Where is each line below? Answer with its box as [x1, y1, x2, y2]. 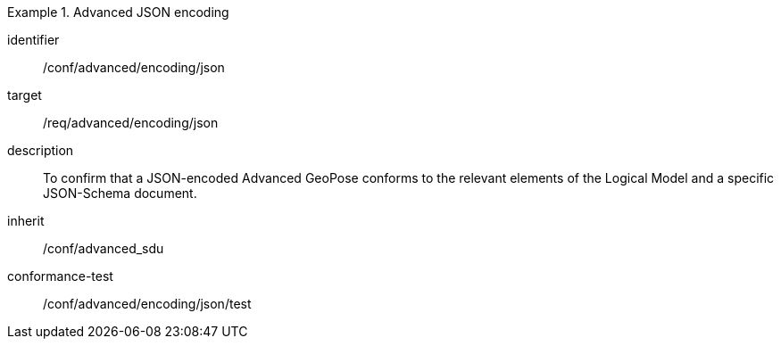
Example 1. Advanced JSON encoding [7, 4, 229, 20]
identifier [7, 32, 60, 47]
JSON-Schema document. [43, 185, 197, 201]
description [7, 143, 74, 158]
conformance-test [7, 268, 113, 284]
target [7, 87, 42, 103]
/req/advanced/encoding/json [43, 115, 219, 130]
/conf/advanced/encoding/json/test [43, 296, 252, 311]
